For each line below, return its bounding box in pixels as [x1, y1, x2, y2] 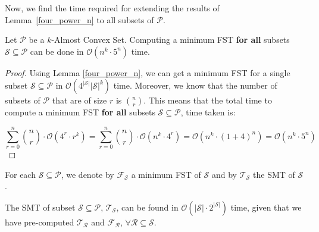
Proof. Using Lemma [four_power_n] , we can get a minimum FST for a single [5, 66, 290, 79]
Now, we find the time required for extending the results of [5, 2, 220, 14]
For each [5, 168, 36, 180]
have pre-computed [5, 215, 74, 228]
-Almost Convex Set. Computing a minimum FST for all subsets [51, 33, 290, 46]
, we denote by [61, 168, 114, 180]
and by [211, 168, 237, 180]
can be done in [30, 45, 84, 57]
